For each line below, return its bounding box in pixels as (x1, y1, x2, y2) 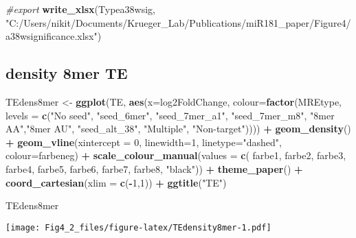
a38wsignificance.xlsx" (5, 29, 98, 43)
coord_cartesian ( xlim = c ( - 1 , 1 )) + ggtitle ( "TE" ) (5, 175, 227, 189)
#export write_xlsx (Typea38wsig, (5, 2, 155, 16)
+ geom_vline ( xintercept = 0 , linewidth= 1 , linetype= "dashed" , (5, 134, 282, 149)
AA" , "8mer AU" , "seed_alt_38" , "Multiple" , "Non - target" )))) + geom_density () (5, 121, 351, 136)
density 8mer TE (5, 62, 128, 84)
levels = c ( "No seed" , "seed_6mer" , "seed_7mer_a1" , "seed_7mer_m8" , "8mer (5, 108, 335, 122)
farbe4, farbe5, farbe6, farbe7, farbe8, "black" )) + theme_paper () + (5, 161, 303, 176)
